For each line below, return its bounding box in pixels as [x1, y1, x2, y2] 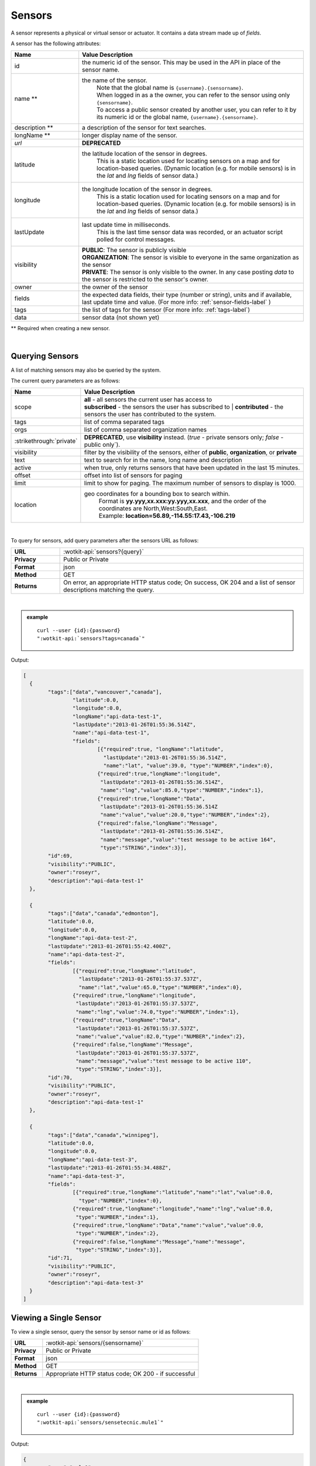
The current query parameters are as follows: [11, 377, 120, 384]
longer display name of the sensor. [82, 131, 178, 140]
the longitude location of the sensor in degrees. [82, 185, 213, 194]
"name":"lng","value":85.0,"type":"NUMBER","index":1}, [100, 787, 265, 794]
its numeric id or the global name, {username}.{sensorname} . [97, 113, 259, 121]
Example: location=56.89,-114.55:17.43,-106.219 [98, 512, 236, 520]
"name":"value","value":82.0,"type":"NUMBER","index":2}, [75, 1033, 246, 1040]
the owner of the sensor [82, 283, 149, 291]
